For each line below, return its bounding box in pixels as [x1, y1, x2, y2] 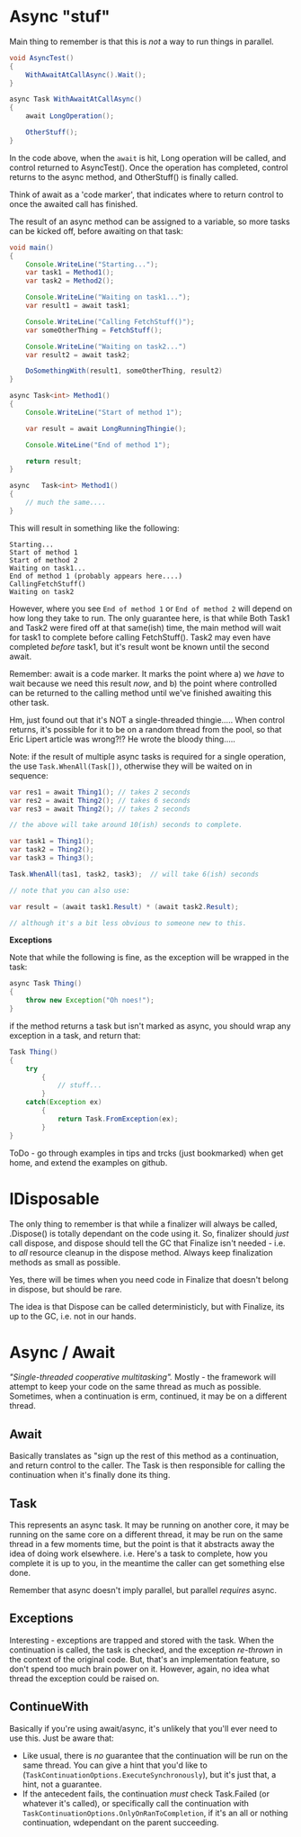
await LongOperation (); [25, 112, 115, 121]
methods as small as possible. [9, 1256, 121, 1267]
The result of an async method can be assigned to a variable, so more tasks [9, 216, 290, 227]
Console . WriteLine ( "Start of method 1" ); [25, 408, 182, 417]
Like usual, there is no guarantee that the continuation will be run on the [22, 1750, 288, 1760]
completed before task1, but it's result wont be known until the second [9, 641, 270, 652]
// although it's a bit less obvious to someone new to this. [9, 918, 247, 928]
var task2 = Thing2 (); [9, 845, 94, 854]
